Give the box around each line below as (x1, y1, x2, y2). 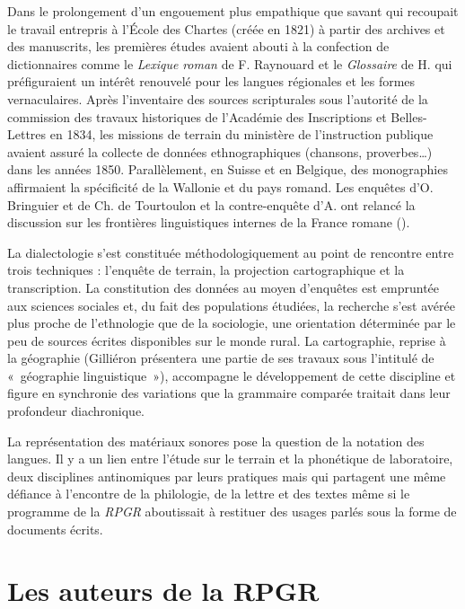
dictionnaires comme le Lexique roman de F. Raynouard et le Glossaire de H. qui (7, 54, 452, 73)
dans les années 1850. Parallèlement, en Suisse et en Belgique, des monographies (7, 160, 448, 179)
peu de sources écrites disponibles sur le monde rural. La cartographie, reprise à (7, 331, 446, 349)
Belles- (390, 107, 427, 126)
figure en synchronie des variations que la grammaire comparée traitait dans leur (7, 384, 451, 402)
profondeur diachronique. (7, 402, 145, 420)
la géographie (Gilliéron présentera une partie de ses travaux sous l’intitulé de (7, 349, 434, 367)
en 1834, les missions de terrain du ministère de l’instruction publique (49, 125, 434, 144)
